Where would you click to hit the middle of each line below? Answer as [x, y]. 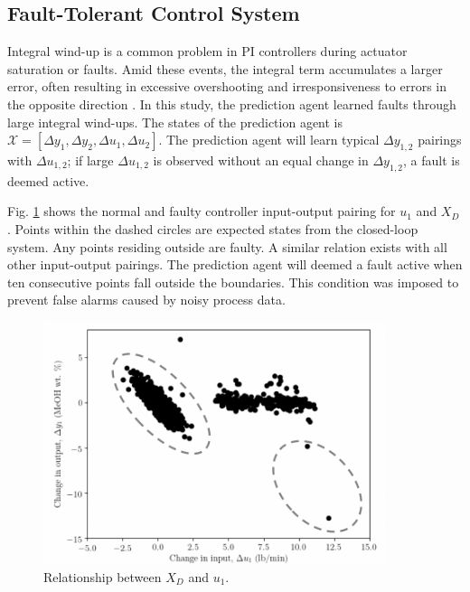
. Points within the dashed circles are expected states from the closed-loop [213, 228]
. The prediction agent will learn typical [269, 140]
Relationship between [103, 576]
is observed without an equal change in [261, 160]
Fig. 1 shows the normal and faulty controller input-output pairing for [202, 211]
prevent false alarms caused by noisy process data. [146, 300]
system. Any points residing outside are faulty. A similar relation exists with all [227, 246]
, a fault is [431, 160]
